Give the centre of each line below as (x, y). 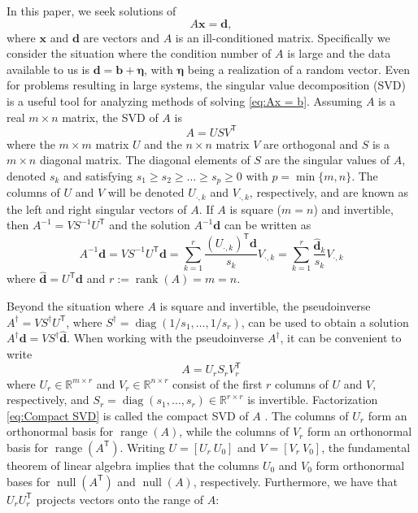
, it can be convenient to (341, 338)
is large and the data (339, 53)
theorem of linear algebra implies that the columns (133, 465)
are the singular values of (327, 160)
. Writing (142, 447)
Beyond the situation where (75, 306)
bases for (28, 481)
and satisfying (98, 175)
